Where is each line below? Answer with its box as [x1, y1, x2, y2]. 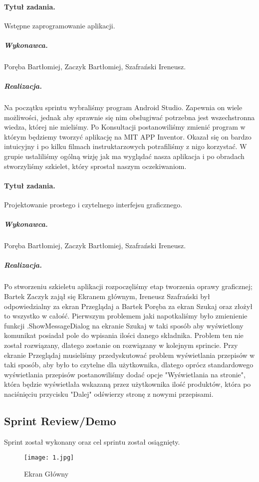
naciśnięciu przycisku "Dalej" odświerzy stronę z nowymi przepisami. [4, 388, 214, 399]
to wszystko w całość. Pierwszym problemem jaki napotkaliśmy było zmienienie [4, 311, 248, 321]
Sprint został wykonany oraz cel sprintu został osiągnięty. [4, 436, 180, 447]
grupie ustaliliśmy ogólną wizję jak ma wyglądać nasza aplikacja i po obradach [4, 151, 245, 161]
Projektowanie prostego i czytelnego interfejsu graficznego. [4, 199, 183, 210]
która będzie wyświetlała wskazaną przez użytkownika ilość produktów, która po [4, 379, 251, 389]
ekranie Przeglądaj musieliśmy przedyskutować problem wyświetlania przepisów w [4, 349, 255, 360]
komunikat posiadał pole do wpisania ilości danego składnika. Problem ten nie [4, 330, 244, 340]
